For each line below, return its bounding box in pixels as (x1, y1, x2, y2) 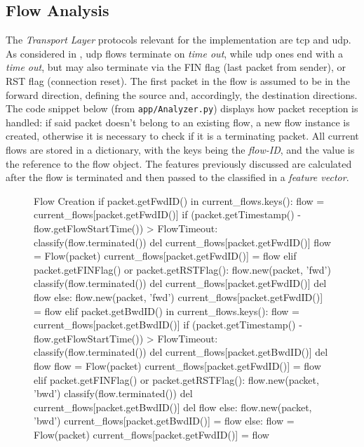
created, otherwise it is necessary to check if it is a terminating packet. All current (6, 128, 359, 143)
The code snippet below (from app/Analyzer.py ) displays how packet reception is (6, 101, 358, 116)
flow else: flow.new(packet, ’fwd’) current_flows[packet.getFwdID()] (34, 289, 323, 304)
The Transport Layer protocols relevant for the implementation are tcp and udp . (6, 32, 351, 47)
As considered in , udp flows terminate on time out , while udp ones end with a (6, 46, 343, 60)
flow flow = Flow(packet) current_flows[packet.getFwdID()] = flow (34, 358, 321, 373)
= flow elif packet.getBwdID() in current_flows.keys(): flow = (34, 303, 299, 318)
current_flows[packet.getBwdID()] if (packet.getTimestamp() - (34, 317, 302, 332)
